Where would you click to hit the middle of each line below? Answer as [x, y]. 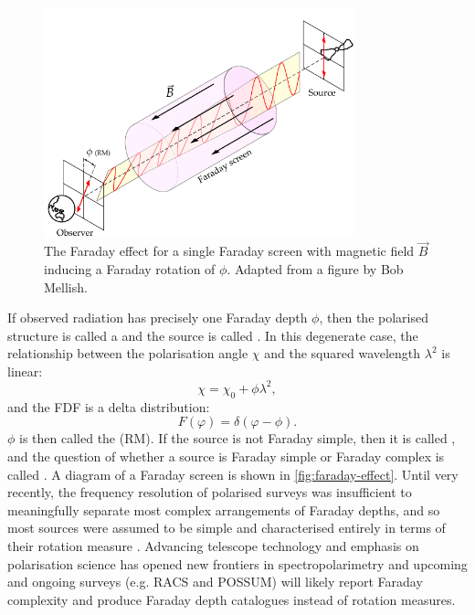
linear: [25, 371]
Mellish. [66, 286]
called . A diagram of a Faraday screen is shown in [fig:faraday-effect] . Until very [233, 474]
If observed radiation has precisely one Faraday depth [158, 318]
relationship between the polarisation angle [128, 353]
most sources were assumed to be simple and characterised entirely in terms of [227, 528]
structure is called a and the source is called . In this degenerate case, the [213, 335]
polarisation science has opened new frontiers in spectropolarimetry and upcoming [237, 563]
